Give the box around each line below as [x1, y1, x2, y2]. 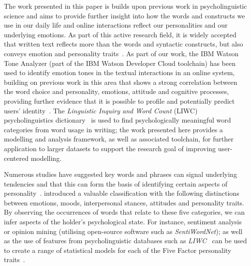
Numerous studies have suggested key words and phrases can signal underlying [4, 169, 237, 179]
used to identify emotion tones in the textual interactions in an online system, [4, 67, 235, 78]
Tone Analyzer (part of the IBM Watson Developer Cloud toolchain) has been [4, 58, 236, 68]
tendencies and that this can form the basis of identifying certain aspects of [4, 178, 228, 188]
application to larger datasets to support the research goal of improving [4, 143, 216, 153]
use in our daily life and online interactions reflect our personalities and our [4, 20, 228, 30]
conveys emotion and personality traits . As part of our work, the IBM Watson [4, 48, 239, 58]
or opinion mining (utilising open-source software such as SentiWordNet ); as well [4, 226, 243, 236]
